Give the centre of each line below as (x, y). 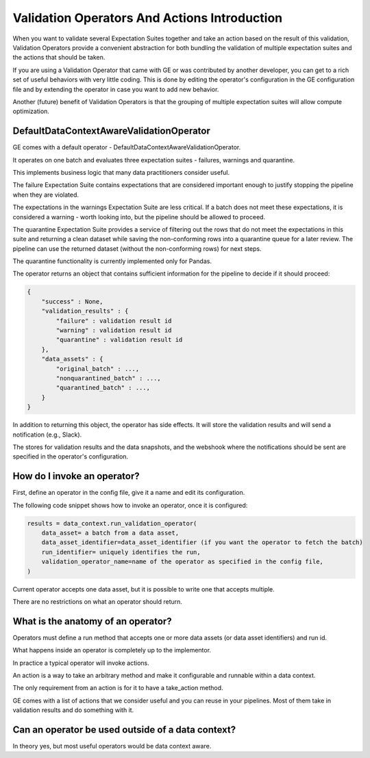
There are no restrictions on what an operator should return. (98, 601)
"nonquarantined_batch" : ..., (108, 378)
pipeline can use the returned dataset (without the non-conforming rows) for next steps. (137, 248)
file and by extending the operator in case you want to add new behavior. (116, 89)
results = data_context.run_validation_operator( (112, 523)
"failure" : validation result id (114, 321)
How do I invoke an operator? (76, 476)
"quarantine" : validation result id (119, 340)
